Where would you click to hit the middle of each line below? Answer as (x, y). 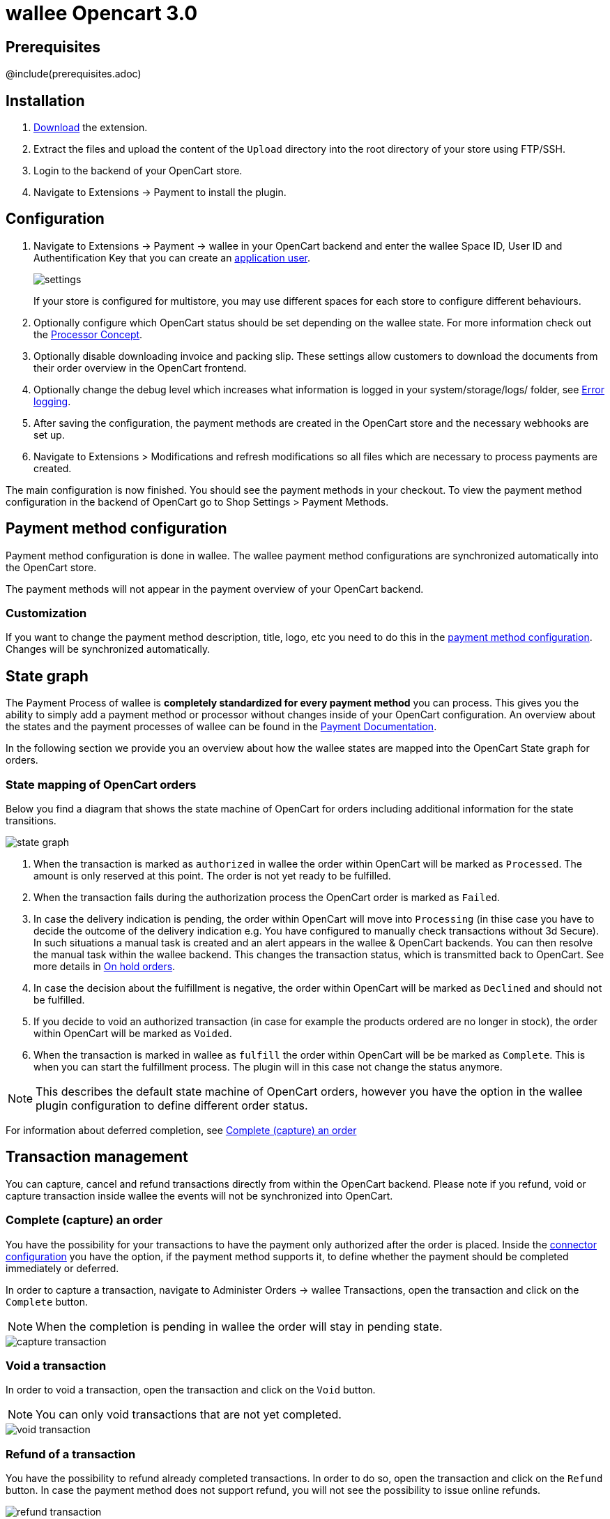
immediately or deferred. (62, 1268)
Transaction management (97, 1157)
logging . (52, 401)
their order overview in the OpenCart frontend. (140, 368)
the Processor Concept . (88, 334)
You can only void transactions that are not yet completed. (189, 1415)
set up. (49, 434)
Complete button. (47, 1301)
